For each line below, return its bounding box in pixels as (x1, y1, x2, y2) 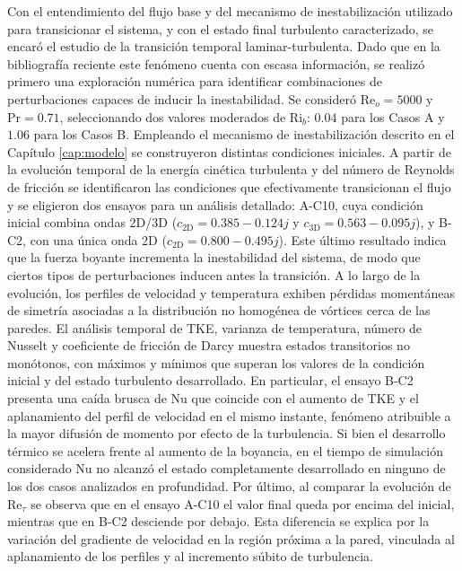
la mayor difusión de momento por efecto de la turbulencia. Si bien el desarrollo (7, 424, 446, 443)
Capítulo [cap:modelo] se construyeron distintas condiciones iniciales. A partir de (7, 142, 451, 161)
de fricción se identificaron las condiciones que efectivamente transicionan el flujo (7, 177, 451, 196)
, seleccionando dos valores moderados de (59, 107, 286, 126)
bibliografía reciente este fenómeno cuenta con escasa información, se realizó (7, 54, 425, 73)
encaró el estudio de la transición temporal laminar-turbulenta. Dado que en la (7, 37, 440, 56)
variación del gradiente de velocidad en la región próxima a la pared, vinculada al (7, 529, 455, 548)
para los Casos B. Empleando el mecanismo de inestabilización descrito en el (33, 125, 455, 144)
